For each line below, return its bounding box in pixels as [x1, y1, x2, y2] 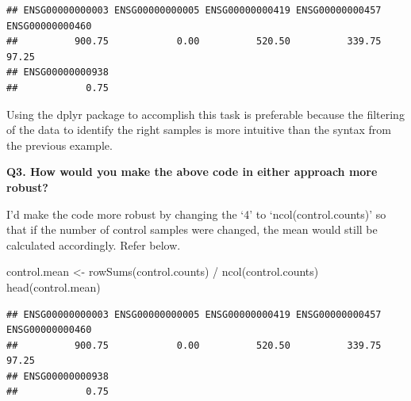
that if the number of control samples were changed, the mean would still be [6, 221, 378, 238]
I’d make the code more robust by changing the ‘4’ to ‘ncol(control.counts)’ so [6, 205, 386, 222]
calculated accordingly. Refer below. [6, 236, 181, 253]
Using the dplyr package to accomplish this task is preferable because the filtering [6, 105, 405, 122]
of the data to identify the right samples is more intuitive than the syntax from [6, 121, 391, 138]
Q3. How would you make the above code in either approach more [6, 163, 378, 180]
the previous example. [6, 136, 113, 153]
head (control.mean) [6, 278, 101, 295]
